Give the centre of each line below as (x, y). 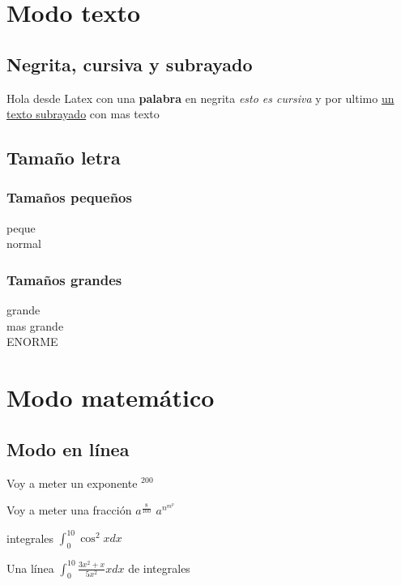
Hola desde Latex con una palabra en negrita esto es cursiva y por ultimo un (200, 98)
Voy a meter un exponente (72, 483)
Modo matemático (111, 397)
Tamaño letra (64, 158)
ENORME (32, 342)
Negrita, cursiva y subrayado (130, 64)
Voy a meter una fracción (69, 510)
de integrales (159, 568)
